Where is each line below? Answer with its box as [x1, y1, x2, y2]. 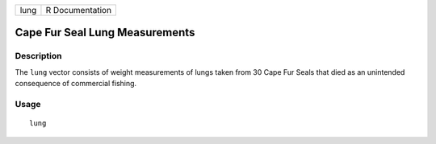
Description [15, 51, 62, 62]
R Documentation [45, 5, 112, 15]
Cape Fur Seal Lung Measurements [15, 26, 195, 39]
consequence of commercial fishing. [15, 79, 137, 88]
